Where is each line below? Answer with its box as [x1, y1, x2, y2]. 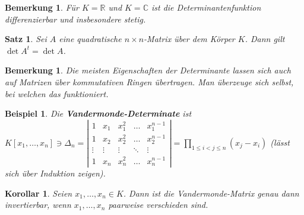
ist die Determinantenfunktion [151, 1, 261, 13]
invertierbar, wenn [5, 198, 71, 211]
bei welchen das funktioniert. [5, 87, 109, 100]
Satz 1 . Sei [5, 33, 47, 45]
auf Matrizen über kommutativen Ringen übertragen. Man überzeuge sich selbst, [5, 75, 294, 88]
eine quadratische [59, 33, 122, 45]
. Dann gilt [245, 33, 285, 45]
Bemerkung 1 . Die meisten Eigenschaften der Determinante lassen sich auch [5, 64, 291, 76]
